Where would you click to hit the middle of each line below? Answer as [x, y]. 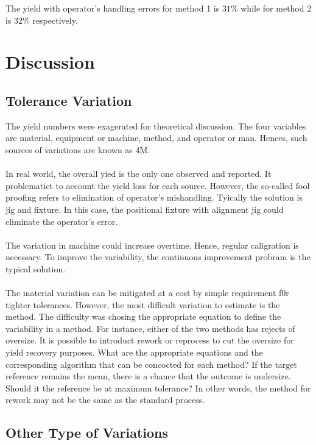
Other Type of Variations [87, 433]
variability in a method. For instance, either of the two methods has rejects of [150, 328]
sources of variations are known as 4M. [78, 149]
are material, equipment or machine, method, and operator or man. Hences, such [156, 138]
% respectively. [50, 20]
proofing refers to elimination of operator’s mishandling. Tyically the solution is [154, 197]
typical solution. [36, 268]
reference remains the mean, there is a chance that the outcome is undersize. [148, 376]
